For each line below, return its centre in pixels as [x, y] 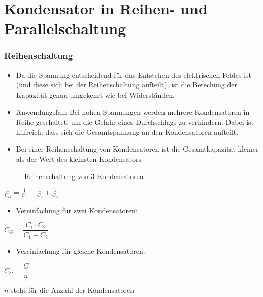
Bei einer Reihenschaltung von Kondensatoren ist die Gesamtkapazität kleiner [137, 149]
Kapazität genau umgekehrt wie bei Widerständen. [95, 94]
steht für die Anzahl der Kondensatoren [73, 290]
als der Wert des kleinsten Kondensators [79, 158]
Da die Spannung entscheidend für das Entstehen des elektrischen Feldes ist [134, 75]
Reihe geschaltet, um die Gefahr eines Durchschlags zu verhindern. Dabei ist [135, 122]
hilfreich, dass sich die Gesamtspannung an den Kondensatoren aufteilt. [127, 131]
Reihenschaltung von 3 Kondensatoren [84, 176]
